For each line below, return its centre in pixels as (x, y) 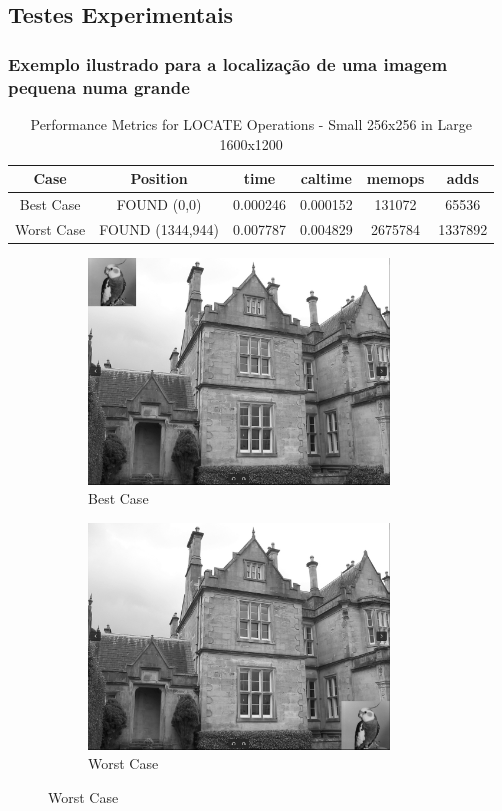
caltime (326, 178)
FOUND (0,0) (159, 203)
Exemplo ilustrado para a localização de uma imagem (228, 63)
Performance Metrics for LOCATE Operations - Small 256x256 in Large (251, 123)
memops (395, 178)
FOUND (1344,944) (159, 228)
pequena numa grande (99, 86)
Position (159, 178)
